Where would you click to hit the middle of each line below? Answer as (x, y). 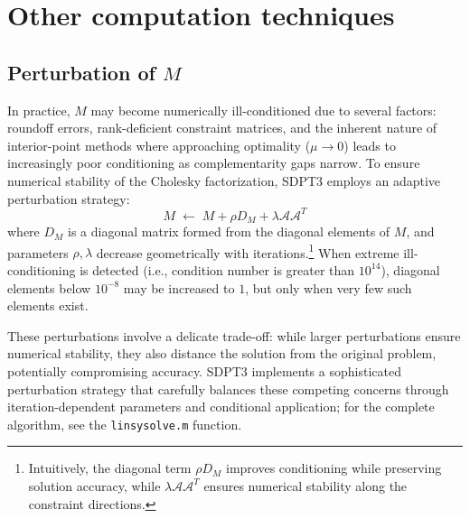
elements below (49, 287)
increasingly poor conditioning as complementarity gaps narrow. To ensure (214, 163)
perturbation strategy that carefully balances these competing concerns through (228, 388)
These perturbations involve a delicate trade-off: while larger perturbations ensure (234, 335)
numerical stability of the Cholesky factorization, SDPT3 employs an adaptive (224, 180)
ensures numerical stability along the (305, 485)
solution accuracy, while (94, 485)
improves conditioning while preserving (334, 468)
